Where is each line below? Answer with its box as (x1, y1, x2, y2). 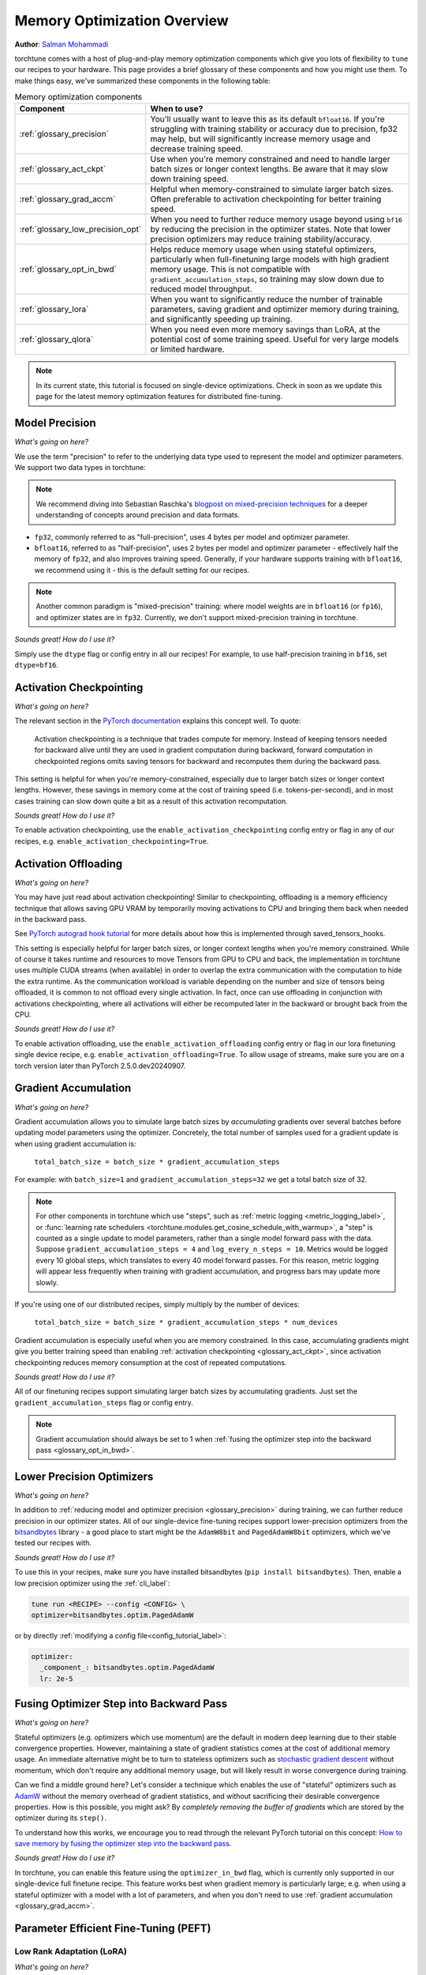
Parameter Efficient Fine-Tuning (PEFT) (14, 1921, 211, 1935)
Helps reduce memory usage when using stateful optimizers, (150, 244, 377, 255)
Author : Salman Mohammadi (14, 39, 109, 49)
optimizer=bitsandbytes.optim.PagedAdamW (31, 1610, 194, 1619)
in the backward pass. (14, 914, 87, 924)
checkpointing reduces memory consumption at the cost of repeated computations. (14, 1357, 287, 1367)
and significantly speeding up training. (150, 314, 293, 325)
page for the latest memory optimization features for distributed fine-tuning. (35, 392, 283, 401)
